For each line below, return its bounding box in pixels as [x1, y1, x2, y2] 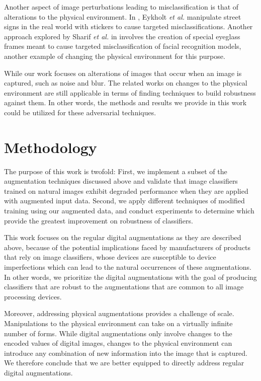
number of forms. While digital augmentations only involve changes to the [4, 328, 232, 338]
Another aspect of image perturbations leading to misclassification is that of [4, 2, 239, 12]
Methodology [4, 136, 97, 157]
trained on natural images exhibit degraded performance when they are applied [4, 185, 248, 196]
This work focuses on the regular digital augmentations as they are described [4, 232, 241, 243]
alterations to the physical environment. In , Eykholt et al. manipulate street [4, 11, 241, 22]
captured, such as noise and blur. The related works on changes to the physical [4, 78, 247, 88]
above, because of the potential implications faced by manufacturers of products [4, 242, 251, 252]
